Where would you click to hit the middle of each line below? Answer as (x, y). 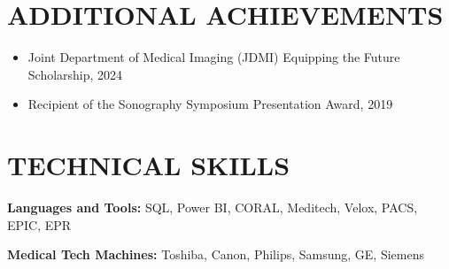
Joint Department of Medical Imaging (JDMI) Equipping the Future (214, 57)
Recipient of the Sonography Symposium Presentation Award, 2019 (210, 104)
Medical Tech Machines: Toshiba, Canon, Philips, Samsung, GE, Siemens (216, 254)
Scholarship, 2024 (75, 74)
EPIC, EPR (39, 224)
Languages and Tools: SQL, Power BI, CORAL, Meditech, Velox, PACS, (213, 208)
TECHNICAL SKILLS (149, 165)
